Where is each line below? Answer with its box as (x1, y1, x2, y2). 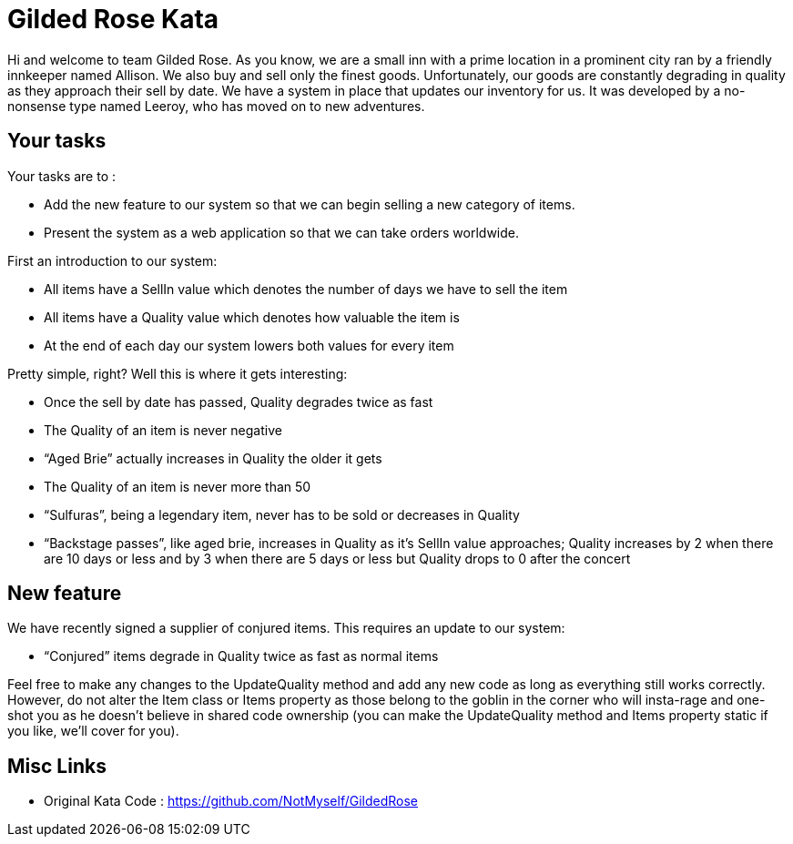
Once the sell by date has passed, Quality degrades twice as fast (44, 393, 433, 410)
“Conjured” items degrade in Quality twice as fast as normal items (44, 648, 439, 665)
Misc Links (7, 754, 107, 778)
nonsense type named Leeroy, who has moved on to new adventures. (7, 97, 425, 114)
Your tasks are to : (7, 168, 117, 184)
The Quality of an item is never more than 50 (44, 478, 311, 494)
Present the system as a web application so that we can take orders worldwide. (44, 224, 519, 240)
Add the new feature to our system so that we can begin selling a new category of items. (44, 196, 575, 212)
